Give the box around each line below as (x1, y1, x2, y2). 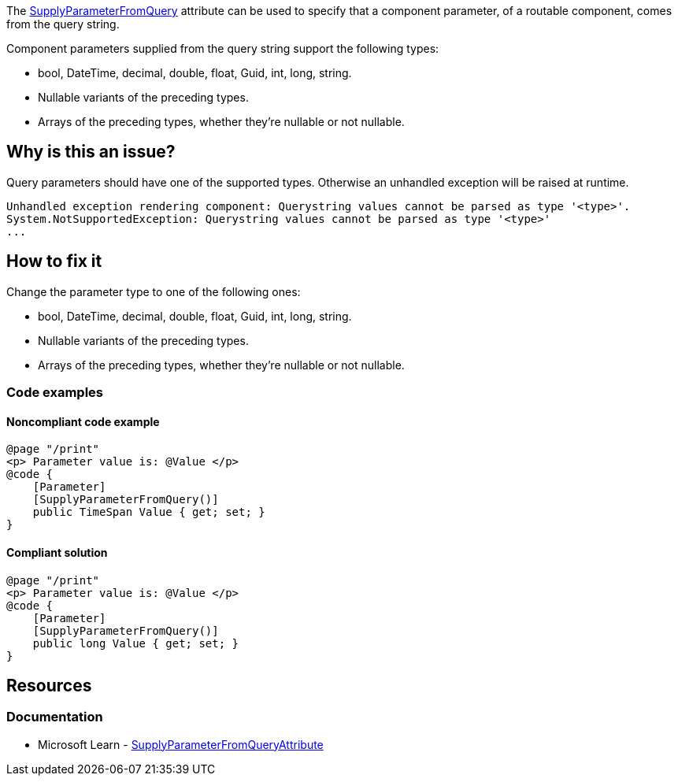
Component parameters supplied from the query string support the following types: (6, 42, 439, 55)
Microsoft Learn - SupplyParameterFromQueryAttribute (38, 737, 324, 751)
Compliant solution (6, 545, 108, 559)
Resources (6, 675, 92, 695)
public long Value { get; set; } (32, 636, 239, 650)
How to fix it (6, 251, 102, 272)
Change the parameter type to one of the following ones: (6, 284, 301, 298)
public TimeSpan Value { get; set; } (32, 506, 265, 519)
